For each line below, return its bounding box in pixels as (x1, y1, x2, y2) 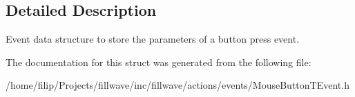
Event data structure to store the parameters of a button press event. (6, 32, 300, 46)
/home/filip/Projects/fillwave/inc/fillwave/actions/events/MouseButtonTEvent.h (6, 78, 349, 92)
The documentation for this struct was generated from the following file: (6, 54, 311, 69)
